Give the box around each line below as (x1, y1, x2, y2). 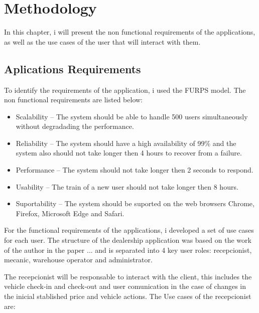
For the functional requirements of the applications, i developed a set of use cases (4, 225, 254, 235)
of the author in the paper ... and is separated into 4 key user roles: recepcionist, (4, 244, 252, 255)
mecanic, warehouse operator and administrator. (4, 254, 153, 265)
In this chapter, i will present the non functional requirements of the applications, (4, 27, 255, 37)
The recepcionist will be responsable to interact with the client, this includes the (4, 271, 252, 281)
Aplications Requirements (4, 61, 141, 76)
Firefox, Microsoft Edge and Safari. (16, 208, 124, 218)
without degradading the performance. (16, 121, 134, 131)
